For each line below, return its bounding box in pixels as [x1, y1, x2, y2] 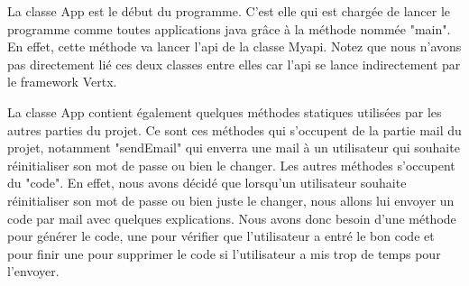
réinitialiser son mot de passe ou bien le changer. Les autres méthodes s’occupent [7, 155, 455, 174]
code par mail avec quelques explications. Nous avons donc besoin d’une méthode [7, 208, 456, 227]
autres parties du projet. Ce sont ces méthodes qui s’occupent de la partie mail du [7, 120, 462, 139]
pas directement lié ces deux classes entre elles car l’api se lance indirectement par [7, 54, 461, 73]
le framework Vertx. [7, 72, 117, 91]
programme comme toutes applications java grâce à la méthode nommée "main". [7, 19, 451, 38]
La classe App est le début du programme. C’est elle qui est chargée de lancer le [7, 2, 451, 20]
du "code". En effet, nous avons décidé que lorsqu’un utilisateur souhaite [7, 173, 407, 192]
